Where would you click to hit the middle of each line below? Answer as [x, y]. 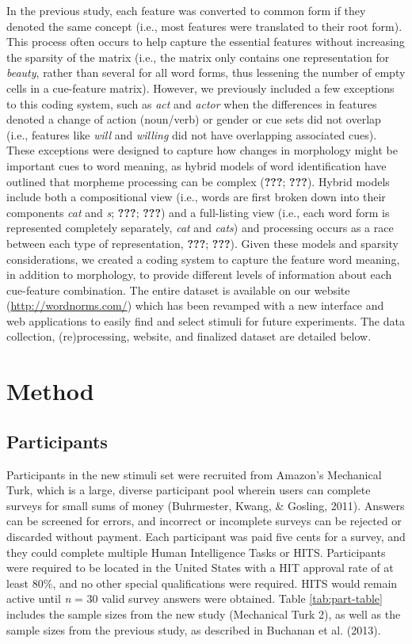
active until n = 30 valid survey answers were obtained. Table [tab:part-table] [195, 598]
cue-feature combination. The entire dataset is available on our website [178, 290]
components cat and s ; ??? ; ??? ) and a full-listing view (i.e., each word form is [198, 212]
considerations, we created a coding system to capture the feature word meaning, [203, 259]
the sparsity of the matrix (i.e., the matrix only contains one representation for [198, 57]
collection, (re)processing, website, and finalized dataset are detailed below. [189, 336]
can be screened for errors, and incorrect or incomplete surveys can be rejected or [204, 521]
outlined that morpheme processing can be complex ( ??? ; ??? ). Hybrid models [198, 181]
